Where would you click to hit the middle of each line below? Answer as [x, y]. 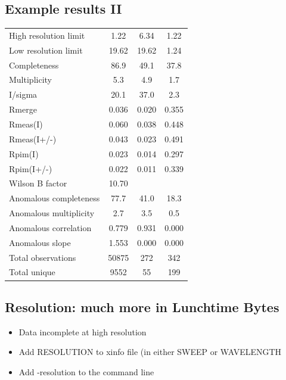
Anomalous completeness [55, 198]
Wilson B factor [38, 183]
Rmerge [23, 109]
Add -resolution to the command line [86, 371]
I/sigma [23, 94]
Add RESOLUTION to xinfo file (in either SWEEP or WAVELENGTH [150, 352]
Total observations [43, 257]
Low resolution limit [46, 50]
